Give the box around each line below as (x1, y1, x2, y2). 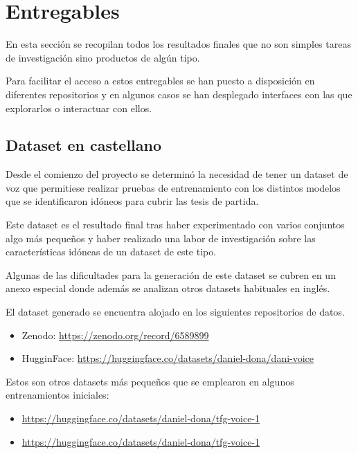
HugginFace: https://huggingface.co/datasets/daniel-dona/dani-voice (21, 351, 314, 365)
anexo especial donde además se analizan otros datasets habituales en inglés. (6, 281, 330, 296)
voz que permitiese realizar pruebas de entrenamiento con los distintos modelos (6, 180, 341, 194)
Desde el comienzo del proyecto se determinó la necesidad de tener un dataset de (6, 167, 348, 181)
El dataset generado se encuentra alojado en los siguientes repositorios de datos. (6, 305, 345, 319)
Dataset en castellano (6, 134, 162, 156)
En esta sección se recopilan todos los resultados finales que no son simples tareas (6, 37, 351, 51)
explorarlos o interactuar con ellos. (6, 100, 152, 115)
